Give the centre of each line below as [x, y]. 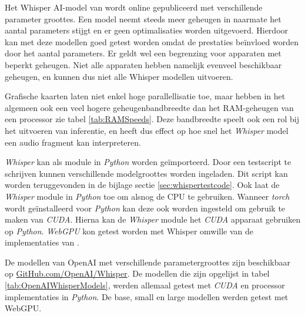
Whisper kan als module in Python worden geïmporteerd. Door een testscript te [148, 162]
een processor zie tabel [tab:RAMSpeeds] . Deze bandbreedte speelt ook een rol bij [152, 119]
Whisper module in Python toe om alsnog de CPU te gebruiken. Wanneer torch [147, 196]
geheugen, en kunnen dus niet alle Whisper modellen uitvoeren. [119, 76]
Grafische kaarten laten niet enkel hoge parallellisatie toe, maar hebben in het [145, 96]
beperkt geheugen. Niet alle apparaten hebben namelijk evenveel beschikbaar [143, 64]
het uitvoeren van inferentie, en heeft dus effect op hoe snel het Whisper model [147, 130]
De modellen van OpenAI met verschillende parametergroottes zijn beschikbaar [148, 262]
